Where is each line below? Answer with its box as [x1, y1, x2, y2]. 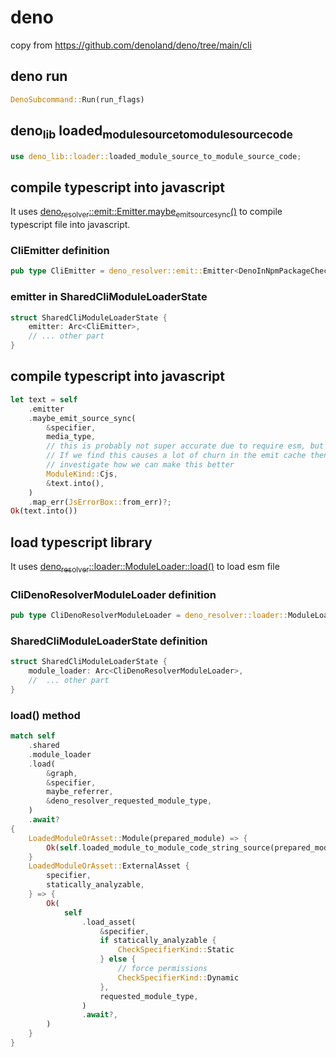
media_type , [46, 432, 97, 442]
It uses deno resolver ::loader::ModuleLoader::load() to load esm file [10, 561, 280, 575]
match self [10, 731, 56, 741]
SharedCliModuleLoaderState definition [10, 634, 208, 648]
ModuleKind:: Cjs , [46, 469, 118, 479]
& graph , [46, 768, 78, 778]
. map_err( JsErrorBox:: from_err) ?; [28, 497, 172, 507]
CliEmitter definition [10, 244, 110, 258]
